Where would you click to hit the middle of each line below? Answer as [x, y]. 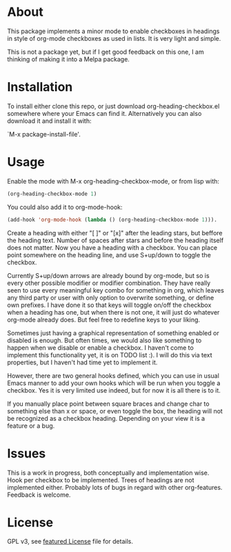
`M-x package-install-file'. [44, 134]
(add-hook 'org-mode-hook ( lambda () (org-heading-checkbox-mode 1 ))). [112, 219]
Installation [40, 87]
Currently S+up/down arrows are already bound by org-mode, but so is [108, 275]
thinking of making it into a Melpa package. [68, 59]
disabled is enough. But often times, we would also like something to [104, 340]
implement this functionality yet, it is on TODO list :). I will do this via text [110, 355]
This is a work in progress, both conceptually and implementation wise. [108, 473]
